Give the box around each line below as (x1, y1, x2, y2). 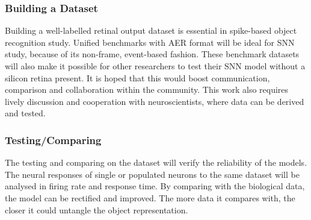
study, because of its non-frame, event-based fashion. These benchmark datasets (5, 48, 300, 60)
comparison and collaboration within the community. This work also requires (5, 83, 289, 96)
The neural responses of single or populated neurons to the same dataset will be (5, 168, 300, 180)
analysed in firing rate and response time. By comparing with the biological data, (5, 180, 305, 192)
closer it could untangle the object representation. (5, 203, 188, 216)
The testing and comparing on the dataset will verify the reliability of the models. (5, 156, 307, 169)
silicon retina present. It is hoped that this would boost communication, (5, 71, 270, 84)
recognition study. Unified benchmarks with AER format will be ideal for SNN (5, 36, 295, 48)
